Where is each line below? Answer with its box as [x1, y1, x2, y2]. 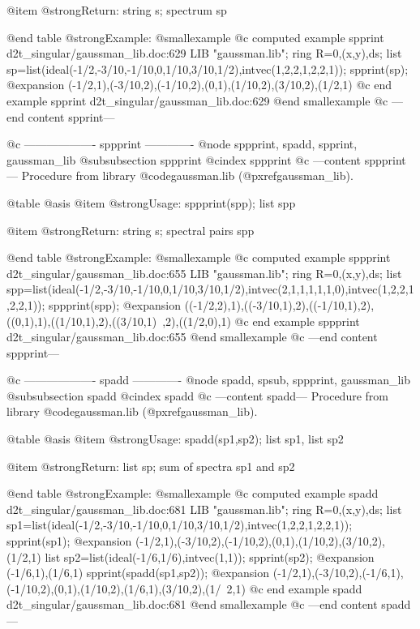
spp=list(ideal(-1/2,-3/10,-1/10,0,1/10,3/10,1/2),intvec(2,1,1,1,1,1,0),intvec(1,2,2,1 [6, 280, 414, 297]
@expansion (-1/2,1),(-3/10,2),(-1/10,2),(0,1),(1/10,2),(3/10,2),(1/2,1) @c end [6, 76, 392, 93]
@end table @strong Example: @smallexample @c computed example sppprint [6, 249, 391, 266]
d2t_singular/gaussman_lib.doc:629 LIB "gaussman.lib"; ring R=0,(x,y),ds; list [6, 45, 402, 62]
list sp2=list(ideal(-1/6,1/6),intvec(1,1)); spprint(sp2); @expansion [45, 548, 375, 565]
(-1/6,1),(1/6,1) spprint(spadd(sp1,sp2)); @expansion [6, 564, 270, 581]
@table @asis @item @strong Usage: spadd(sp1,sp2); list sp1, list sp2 [6, 430, 344, 447]
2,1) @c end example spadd [226, 580, 362, 597]
